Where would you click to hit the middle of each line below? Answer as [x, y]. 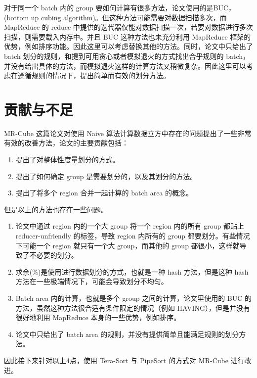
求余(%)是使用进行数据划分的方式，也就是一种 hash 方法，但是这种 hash [132, 271]
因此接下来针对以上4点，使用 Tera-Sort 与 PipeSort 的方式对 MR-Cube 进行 [124, 360]
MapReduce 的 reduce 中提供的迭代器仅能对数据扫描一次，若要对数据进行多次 [128, 27]
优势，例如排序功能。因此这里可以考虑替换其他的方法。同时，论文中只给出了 [128, 46]
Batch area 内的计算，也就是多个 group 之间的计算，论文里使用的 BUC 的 [134, 298]
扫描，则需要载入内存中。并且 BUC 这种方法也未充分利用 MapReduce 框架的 [128, 36]
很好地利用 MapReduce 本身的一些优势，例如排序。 [98, 317]
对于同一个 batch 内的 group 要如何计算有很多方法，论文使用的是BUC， [120, 7]
